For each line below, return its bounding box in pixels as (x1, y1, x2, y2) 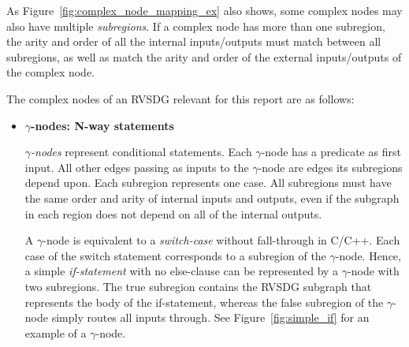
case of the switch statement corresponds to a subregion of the (24, 247, 326, 263)
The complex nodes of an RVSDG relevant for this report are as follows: (6, 90, 355, 106)
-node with (348, 263, 400, 279)
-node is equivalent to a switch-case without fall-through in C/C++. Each (43, 232, 400, 248)
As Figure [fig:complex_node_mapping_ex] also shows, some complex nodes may (6, 2, 403, 18)
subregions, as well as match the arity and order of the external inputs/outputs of (6, 48, 402, 65)
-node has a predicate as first (261, 144, 401, 160)
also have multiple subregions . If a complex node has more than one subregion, (6, 17, 385, 34)
